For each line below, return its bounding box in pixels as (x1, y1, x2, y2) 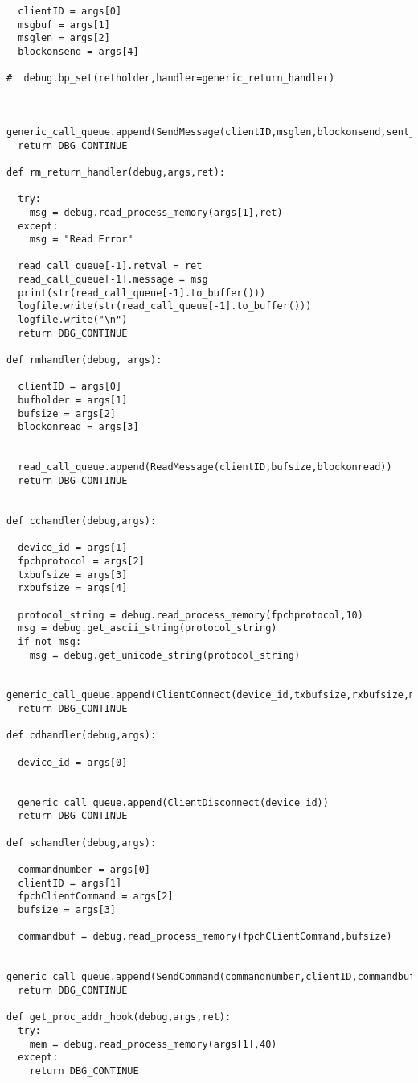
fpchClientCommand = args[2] (18, 891, 174, 903)
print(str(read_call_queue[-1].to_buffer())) (18, 287, 266, 299)
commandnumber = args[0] (18, 864, 150, 875)
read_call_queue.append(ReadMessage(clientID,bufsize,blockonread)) (18, 461, 392, 473)
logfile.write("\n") (18, 314, 128, 326)
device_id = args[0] (18, 756, 128, 768)
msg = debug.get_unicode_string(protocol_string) (29, 649, 301, 661)
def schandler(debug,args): (6, 837, 157, 849)
